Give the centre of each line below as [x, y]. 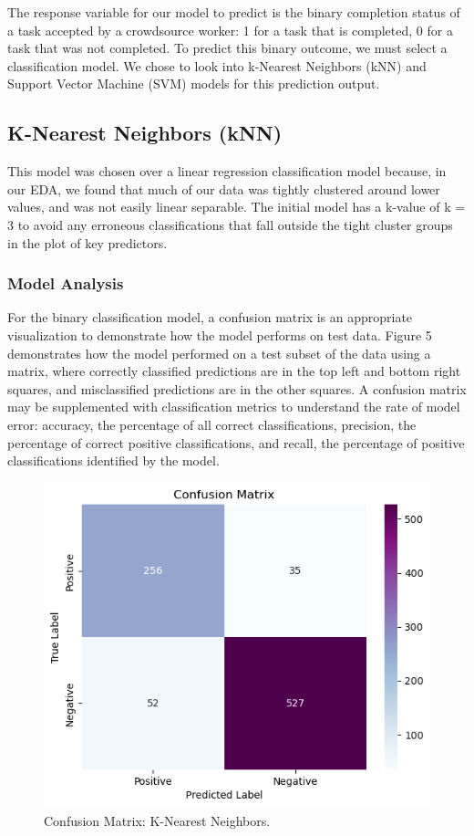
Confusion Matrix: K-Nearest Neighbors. [157, 820]
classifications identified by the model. [113, 460]
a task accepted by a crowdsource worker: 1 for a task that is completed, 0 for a [230, 30]
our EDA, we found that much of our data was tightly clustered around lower [224, 188]
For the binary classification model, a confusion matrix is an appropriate [210, 317]
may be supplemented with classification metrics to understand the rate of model [234, 407]
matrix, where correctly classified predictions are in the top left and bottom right [234, 371]
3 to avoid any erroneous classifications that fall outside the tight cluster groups [230, 224]
